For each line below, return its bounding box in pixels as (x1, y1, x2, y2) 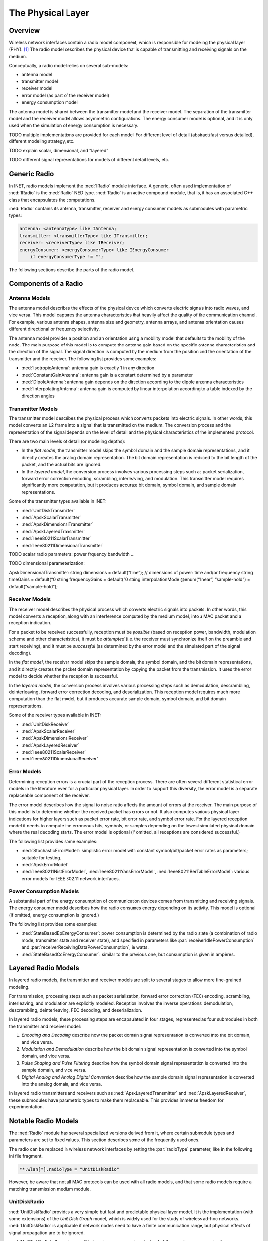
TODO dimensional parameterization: (9, 560, 85, 566)
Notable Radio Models (9, 1117, 79, 1125)
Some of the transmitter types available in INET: (9, 498, 107, 504)
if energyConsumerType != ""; (30, 254, 104, 259)
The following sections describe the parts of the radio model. (9, 266, 134, 273)
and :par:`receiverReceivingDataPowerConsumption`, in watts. (21, 944, 149, 950)
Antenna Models (9, 294, 50, 301)
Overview (9, 26, 40, 35)
